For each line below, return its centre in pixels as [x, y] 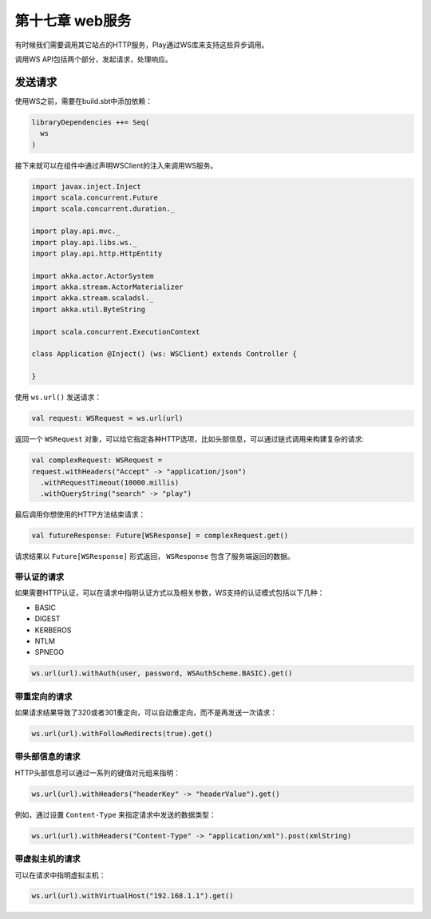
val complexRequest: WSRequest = [97, 460]
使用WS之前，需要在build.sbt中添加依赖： [84, 101]
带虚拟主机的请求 [47, 859]
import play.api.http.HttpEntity [97, 253]
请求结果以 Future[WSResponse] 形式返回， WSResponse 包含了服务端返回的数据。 [154, 557]
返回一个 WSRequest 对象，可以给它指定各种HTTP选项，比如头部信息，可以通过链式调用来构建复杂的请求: [190, 439]
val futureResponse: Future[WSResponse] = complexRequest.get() [160, 536]
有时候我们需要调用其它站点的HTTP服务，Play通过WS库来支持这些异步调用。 [142, 45]
